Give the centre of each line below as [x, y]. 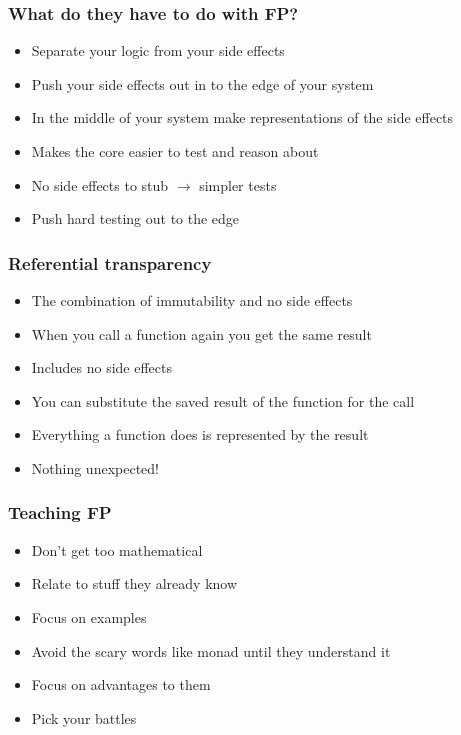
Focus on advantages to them [121, 684]
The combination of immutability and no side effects [192, 300]
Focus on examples [89, 616]
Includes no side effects [101, 367]
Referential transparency [110, 262]
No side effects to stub [100, 184]
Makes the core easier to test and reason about [175, 151]
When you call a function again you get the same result [201, 333]
